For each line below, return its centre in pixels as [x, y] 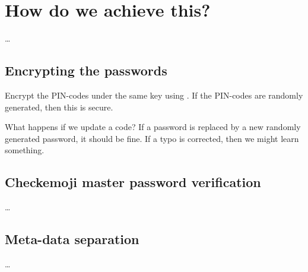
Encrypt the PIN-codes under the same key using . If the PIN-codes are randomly [154, 95]
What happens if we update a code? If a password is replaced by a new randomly [153, 127]
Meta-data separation [72, 239]
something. [25, 150]
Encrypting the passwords [86, 70]
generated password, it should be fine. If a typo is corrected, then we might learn [152, 138]
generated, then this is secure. [59, 107]
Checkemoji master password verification [133, 182]
